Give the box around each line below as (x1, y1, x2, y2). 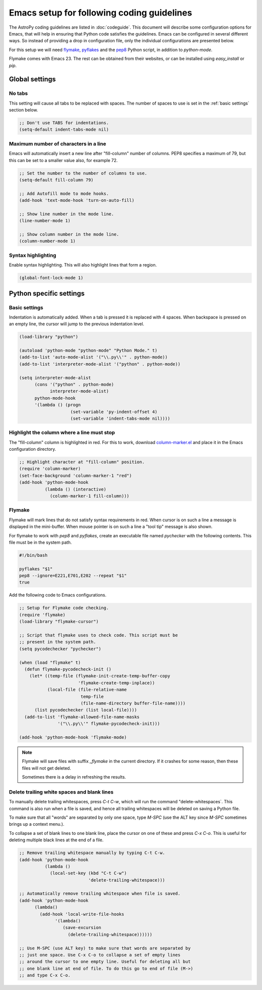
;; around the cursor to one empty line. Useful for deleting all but (19, 959, 191, 965)
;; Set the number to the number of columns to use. (19, 170, 147, 176)
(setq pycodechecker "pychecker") (19, 646, 101, 652)
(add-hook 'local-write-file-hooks (39, 911, 125, 917)
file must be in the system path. (9, 539, 72, 545)
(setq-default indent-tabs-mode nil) (19, 127, 109, 132)
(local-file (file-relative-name (47, 687, 127, 692)
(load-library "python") (19, 334, 79, 340)
